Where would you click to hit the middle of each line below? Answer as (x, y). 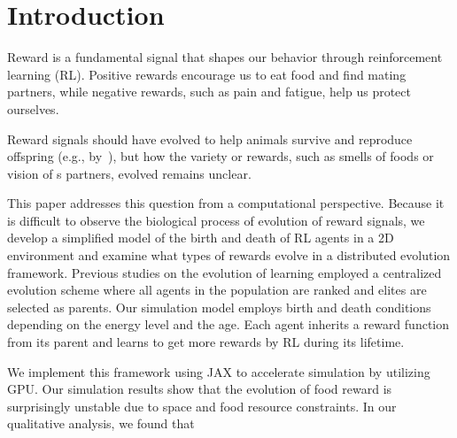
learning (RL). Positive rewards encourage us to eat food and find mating (207, 74)
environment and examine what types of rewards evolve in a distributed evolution (229, 255)
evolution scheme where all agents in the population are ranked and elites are (217, 290)
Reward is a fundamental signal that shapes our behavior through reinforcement (225, 57)
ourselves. (33, 108)
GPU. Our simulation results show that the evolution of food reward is (200, 389)
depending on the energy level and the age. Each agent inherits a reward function (228, 324)
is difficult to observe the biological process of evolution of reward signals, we (216, 220)
